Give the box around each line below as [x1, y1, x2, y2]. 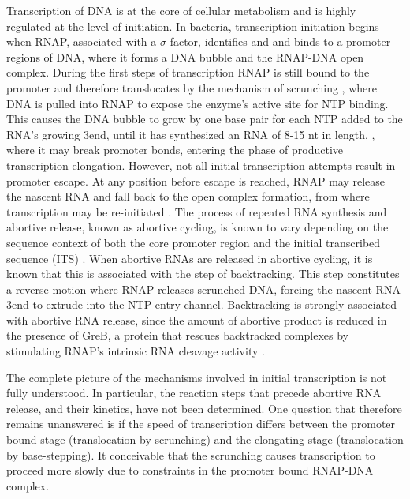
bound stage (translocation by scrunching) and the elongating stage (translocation [6, 431, 404, 448]
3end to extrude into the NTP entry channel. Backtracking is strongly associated [6, 296, 397, 313]
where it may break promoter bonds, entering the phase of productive [6, 141, 344, 158]
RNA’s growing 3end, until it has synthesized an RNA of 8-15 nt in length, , [6, 126, 375, 142]
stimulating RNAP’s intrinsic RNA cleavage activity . [6, 343, 265, 359]
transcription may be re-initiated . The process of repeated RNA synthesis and [6, 203, 387, 219]
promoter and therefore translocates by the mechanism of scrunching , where [6, 79, 377, 96]
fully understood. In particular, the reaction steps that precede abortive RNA [6, 385, 382, 401]
